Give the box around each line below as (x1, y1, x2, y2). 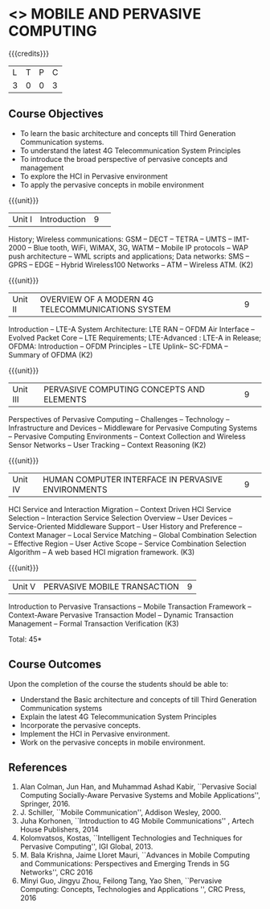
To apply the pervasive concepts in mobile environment (19, 180, 205, 189)
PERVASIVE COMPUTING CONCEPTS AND (43, 383, 205, 395)
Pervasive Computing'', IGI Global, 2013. (19, 842, 153, 852)
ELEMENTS (43, 394, 87, 405)
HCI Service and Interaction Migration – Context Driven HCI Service (8, 504, 231, 514)
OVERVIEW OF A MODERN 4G (39, 293, 154, 304)
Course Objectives (8, 107, 104, 121)
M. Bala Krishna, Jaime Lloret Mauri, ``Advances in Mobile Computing (19, 850, 251, 860)
